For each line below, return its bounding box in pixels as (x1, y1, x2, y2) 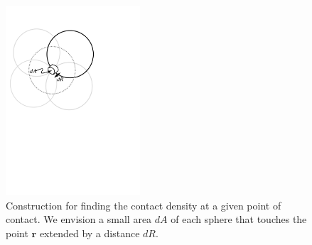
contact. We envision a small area (6, 212, 152, 227)
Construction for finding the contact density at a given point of (6, 197, 281, 212)
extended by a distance (39, 226, 140, 241)
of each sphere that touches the (171, 212, 307, 227)
